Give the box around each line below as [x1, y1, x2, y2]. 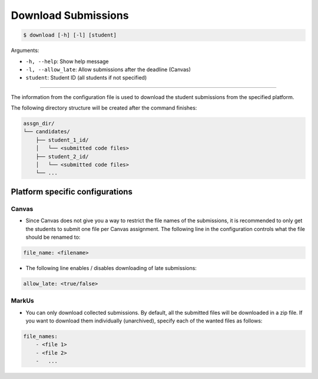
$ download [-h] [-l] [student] [23, 32, 117, 38]
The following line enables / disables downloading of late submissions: [25, 264, 197, 271]
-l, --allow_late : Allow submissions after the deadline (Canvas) [25, 65, 191, 73]
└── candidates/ [23, 128, 71, 135]
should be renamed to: [25, 233, 81, 240]
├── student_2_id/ [35, 153, 89, 160]
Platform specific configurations [11, 186, 132, 197]
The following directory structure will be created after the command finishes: [11, 104, 197, 111]
